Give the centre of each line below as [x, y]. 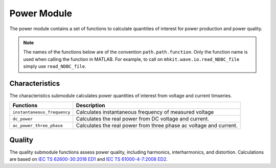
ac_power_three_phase [38, 125]
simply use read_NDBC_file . [55, 66]
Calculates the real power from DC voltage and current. [143, 119]
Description [90, 106]
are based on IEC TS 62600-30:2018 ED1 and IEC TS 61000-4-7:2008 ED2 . [89, 159]
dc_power [23, 119]
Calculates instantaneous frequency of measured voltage [145, 112]
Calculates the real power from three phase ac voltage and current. [157, 126]
